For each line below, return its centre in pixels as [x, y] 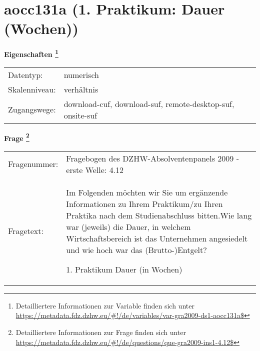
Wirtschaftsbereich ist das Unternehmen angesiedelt [157, 238]
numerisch [81, 74]
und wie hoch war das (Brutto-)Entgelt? [136, 249]
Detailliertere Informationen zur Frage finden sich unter [101, 332]
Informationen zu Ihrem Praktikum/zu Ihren [144, 203]
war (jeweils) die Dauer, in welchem [128, 226]
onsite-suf [80, 115]
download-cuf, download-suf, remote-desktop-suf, [149, 103]
